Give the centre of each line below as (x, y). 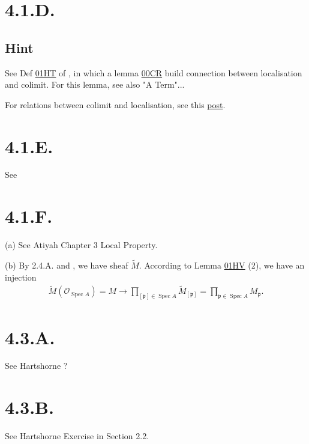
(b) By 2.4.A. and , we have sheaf (67, 265)
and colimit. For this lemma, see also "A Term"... (95, 84)
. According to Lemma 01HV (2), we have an (222, 265)
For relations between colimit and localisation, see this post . (115, 104)
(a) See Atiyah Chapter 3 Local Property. (81, 245)
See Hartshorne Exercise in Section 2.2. (77, 436)
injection (21, 277)
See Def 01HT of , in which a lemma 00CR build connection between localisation (154, 72)
